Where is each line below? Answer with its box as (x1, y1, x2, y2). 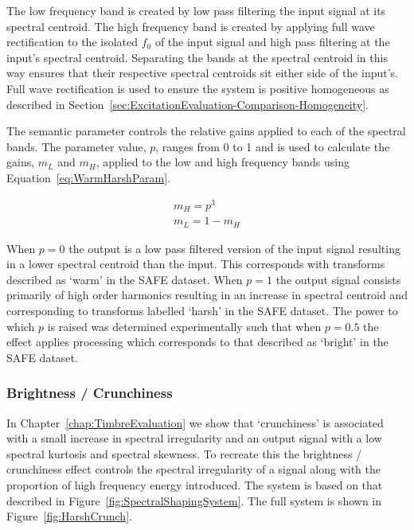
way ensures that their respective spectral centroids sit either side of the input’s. (6, 64, 398, 81)
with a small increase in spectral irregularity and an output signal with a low (6, 430, 382, 446)
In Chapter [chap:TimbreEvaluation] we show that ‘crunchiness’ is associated (6, 414, 384, 431)
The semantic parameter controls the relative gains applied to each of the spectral (6, 123, 406, 139)
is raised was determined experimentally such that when (47, 318, 322, 334)
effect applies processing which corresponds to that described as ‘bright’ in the (6, 333, 389, 350)
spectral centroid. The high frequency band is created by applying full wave (6, 18, 375, 34)
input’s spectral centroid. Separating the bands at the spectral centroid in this (6, 49, 388, 65)
